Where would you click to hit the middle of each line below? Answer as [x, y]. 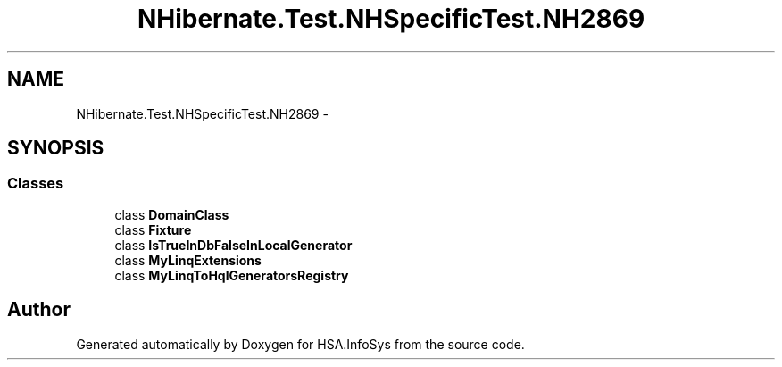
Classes [36, 183]
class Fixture [153, 229]
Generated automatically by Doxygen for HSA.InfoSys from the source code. [300, 344]
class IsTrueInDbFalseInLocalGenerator [233, 245]
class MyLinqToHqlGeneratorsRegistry [232, 275]
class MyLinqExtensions [188, 260]
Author [39, 310]
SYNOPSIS [56, 148]
